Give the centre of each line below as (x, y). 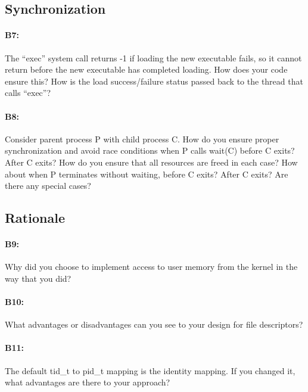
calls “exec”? (28, 93)
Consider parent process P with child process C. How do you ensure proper (142, 139)
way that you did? (38, 278)
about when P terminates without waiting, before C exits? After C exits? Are (147, 174)
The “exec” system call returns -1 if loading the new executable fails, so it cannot (153, 57)
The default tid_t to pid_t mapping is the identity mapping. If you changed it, (150, 370)
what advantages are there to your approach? (88, 382)
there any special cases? (48, 186)
